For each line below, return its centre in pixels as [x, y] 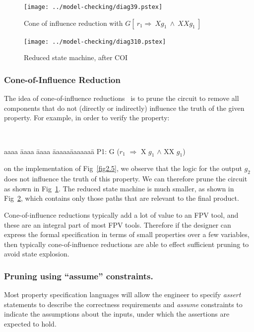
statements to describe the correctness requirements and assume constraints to [123, 304]
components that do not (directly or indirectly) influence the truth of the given [124, 108]
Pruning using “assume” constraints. [79, 276]
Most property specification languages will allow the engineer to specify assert [123, 294]
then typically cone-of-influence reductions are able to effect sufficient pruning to [127, 244]
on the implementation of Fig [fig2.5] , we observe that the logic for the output [123, 168]
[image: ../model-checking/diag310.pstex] [95, 41]
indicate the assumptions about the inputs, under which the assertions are [117, 314]
